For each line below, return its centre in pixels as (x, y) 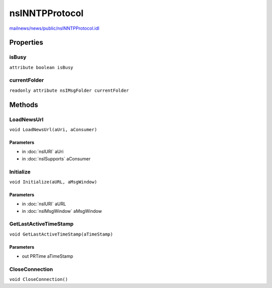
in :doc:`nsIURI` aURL (44, 204)
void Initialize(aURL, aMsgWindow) (53, 182)
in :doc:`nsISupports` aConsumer (56, 158)
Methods (24, 105)
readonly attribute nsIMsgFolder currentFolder (69, 90)
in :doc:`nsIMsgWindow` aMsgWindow (62, 211)
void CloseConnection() (39, 279)
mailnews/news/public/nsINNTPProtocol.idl (54, 28)
